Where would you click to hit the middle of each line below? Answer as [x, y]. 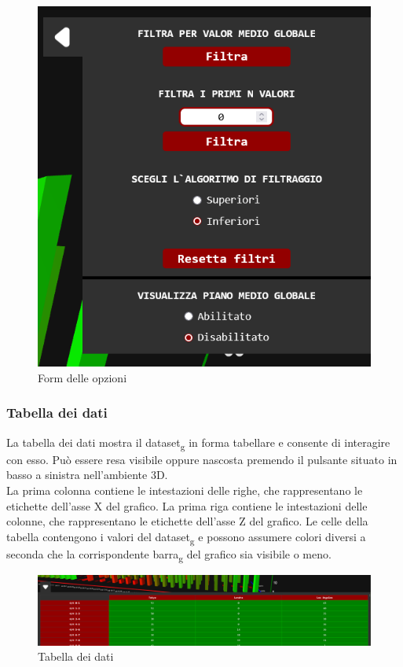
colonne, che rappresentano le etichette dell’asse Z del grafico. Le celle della [187, 521]
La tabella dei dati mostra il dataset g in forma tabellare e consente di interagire [198, 443]
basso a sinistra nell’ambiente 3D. [87, 475]
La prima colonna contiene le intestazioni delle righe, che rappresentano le [185, 490]
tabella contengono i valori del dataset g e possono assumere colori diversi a [186, 537]
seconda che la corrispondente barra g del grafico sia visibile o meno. [169, 555]
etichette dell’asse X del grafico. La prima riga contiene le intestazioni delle [187, 505]
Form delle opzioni [82, 377]
